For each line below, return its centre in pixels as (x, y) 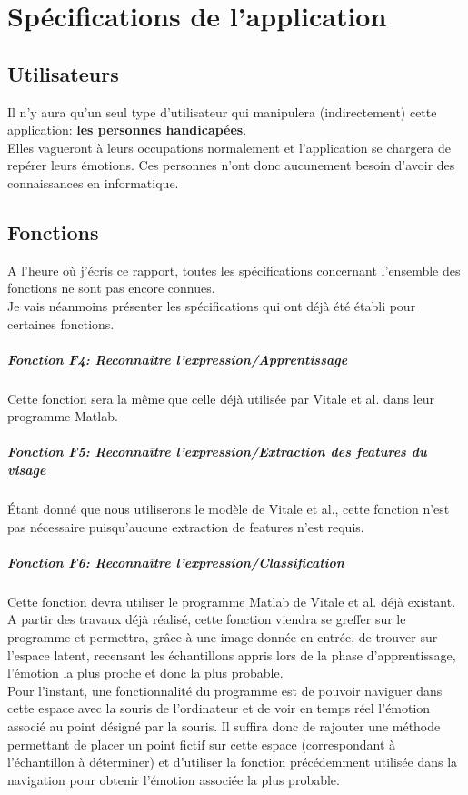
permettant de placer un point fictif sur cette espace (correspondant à (202, 744)
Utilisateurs (63, 73)
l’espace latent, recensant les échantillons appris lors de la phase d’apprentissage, (232, 654)
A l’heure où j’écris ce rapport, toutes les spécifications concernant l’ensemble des (234, 270)
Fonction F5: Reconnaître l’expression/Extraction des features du (217, 452)
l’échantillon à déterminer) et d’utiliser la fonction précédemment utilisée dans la (233, 762)
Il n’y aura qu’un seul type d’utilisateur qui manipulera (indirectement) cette (222, 111)
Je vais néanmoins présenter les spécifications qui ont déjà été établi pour (212, 305)
